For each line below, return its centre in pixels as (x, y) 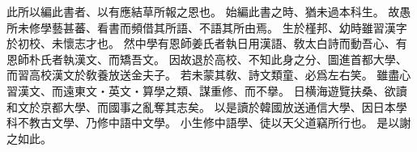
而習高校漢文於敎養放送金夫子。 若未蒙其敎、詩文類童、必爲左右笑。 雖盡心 (209, 75)
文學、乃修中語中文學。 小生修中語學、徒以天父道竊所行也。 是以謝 (231, 122)
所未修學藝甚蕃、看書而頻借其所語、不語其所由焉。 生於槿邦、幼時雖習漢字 (207, 27)
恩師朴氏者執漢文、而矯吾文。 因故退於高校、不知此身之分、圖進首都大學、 (207, 59)
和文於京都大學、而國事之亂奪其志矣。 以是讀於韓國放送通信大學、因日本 (201, 106)
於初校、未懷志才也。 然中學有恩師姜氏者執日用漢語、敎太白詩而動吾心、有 (207, 43)
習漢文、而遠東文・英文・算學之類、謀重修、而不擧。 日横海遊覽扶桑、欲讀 (207, 90)
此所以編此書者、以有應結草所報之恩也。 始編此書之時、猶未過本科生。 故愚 (209, 11)
